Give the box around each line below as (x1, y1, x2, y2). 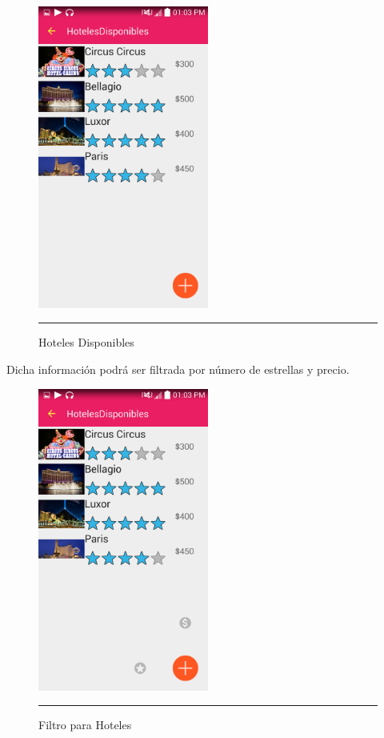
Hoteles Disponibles (38, 334, 134, 351)
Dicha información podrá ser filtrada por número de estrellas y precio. (6, 361, 350, 378)
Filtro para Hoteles (38, 716, 132, 733)
